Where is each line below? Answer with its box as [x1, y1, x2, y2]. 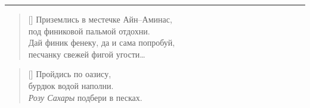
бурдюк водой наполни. [28, 79, 114, 91]
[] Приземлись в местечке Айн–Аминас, [28, 13, 172, 25]
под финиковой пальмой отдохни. [28, 24, 150, 37]
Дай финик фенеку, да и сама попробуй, [28, 36, 175, 49]
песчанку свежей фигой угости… [28, 47, 145, 60]
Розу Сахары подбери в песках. [28, 91, 142, 103]
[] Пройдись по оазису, [28, 68, 111, 80]
